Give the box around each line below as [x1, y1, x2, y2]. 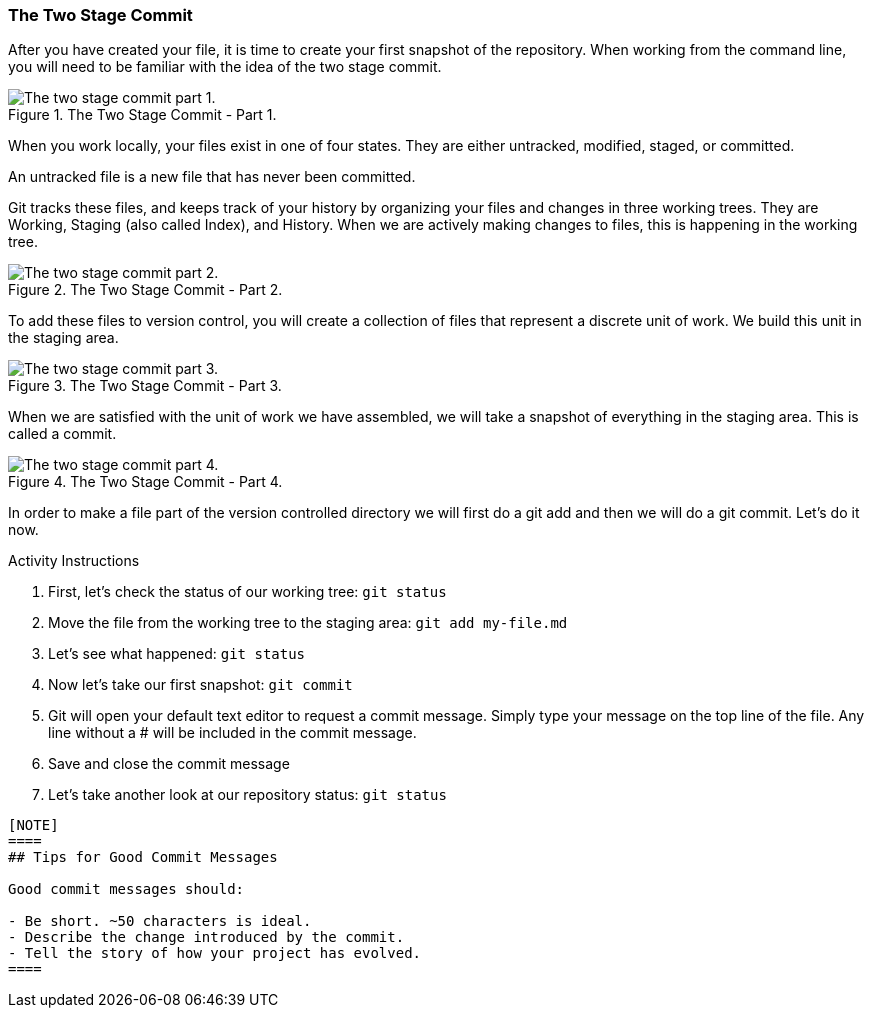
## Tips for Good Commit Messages [8, 849, 278, 866]
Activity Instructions [8, 552, 140, 570]
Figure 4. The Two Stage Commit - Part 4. [8, 473, 283, 491]
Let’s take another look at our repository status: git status [48, 786, 447, 804]
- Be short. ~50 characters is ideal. [8, 913, 312, 930]
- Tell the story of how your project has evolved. [8, 945, 422, 962]
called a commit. [8, 425, 117, 443]
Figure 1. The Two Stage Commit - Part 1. [8, 106, 277, 124]
